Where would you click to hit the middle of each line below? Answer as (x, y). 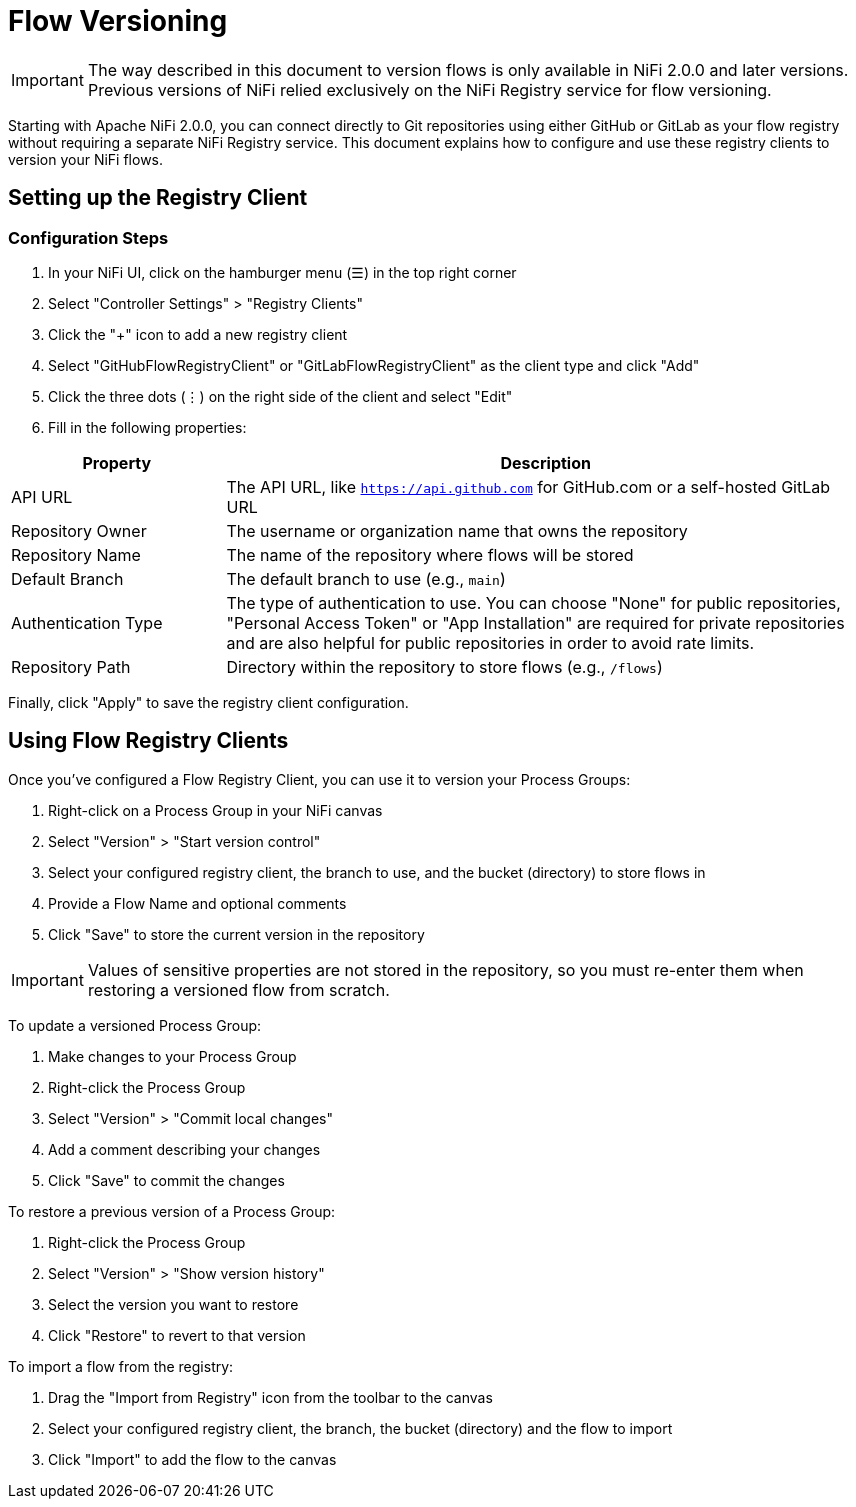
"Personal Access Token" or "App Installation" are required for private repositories (535, 622)
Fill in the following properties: (147, 427)
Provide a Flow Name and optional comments (197, 903)
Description (545, 462)
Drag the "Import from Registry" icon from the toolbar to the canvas (270, 1397)
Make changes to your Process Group (172, 1056)
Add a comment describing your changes (184, 1149)
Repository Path (71, 666)
